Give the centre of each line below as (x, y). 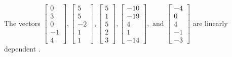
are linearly (210, 23)
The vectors (22, 23)
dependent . (22, 49)
